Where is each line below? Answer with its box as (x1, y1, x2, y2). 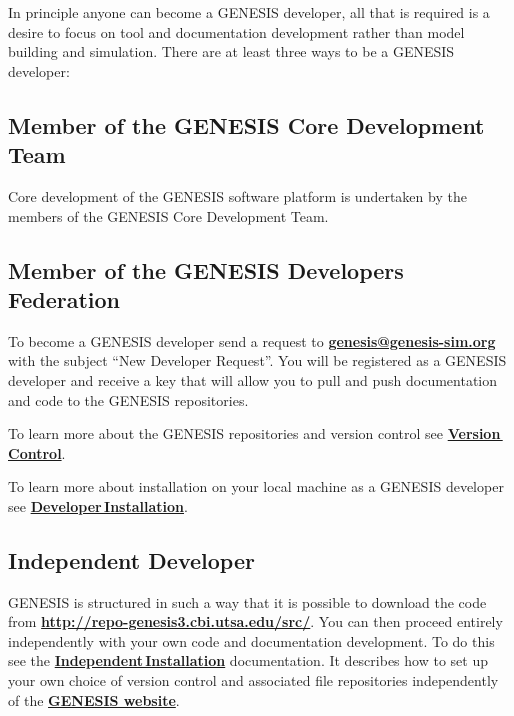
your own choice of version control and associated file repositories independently (8, 670, 499, 691)
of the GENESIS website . (8, 689, 180, 710)
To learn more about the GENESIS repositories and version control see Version (8, 423, 501, 444)
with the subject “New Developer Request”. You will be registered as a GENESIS (8, 350, 507, 371)
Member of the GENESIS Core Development (8, 109, 485, 140)
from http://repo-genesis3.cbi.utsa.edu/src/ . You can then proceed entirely (8, 611, 503, 632)
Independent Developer (8, 544, 255, 575)
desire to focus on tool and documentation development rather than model (8, 21, 465, 42)
